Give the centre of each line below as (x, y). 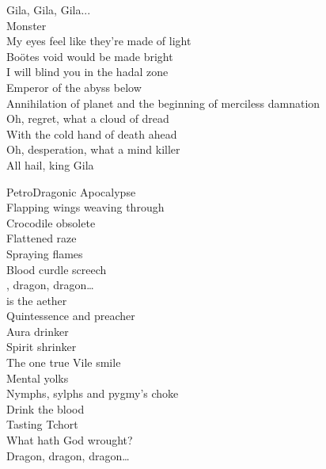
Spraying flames (45, 253)
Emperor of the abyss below (74, 87)
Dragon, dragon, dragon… (68, 455)
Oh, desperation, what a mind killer (93, 149)
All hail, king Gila (50, 164)
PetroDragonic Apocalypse (71, 191)
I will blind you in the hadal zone (87, 72)
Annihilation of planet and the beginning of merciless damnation (163, 103)
